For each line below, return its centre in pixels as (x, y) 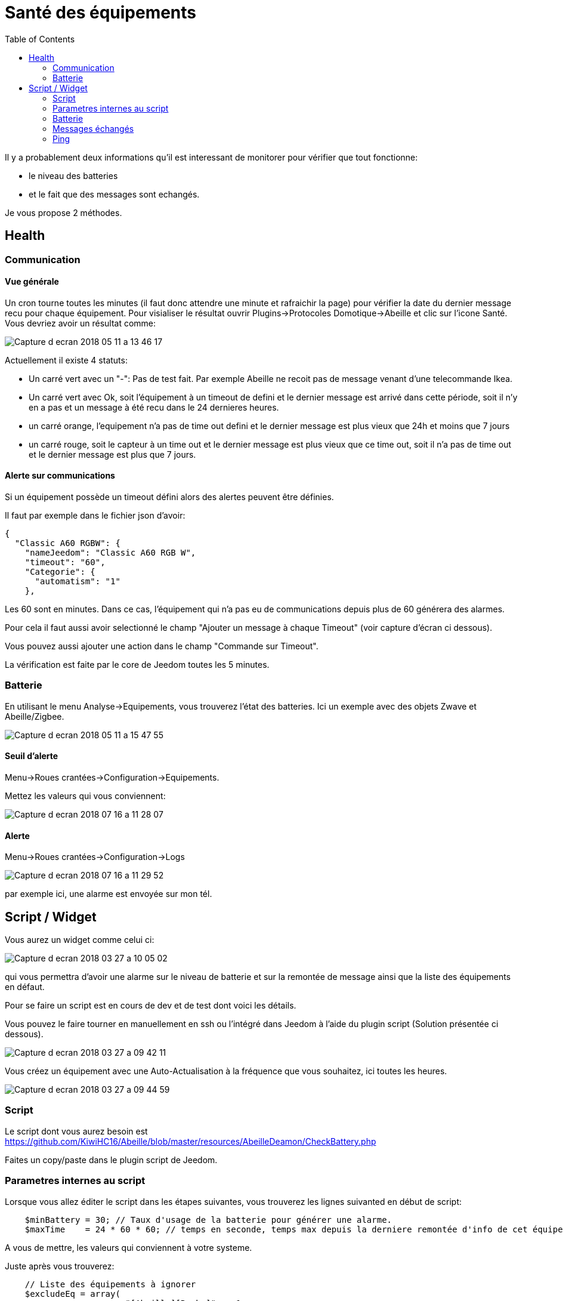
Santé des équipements (101, 13)
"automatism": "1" (78, 582)
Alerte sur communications (60, 476)
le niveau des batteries (73, 175)
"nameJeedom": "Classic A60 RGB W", (110, 553)
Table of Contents (40, 39)
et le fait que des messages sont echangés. (114, 194)
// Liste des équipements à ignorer (110, 1284)
